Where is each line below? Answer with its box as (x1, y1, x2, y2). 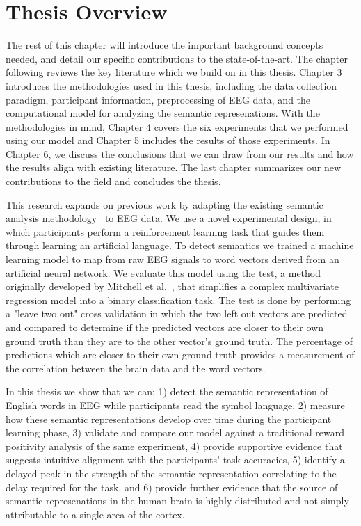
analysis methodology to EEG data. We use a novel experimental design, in (6, 211, 332, 225)
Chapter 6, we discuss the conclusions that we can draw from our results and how (6, 146, 354, 161)
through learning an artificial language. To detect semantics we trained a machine (6, 238, 354, 253)
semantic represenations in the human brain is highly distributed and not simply (6, 493, 349, 508)
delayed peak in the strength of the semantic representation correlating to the (6, 465, 337, 480)
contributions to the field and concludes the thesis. (6, 174, 221, 189)
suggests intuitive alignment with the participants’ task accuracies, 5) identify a (6, 452, 345, 467)
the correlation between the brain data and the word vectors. (6, 360, 266, 375)
